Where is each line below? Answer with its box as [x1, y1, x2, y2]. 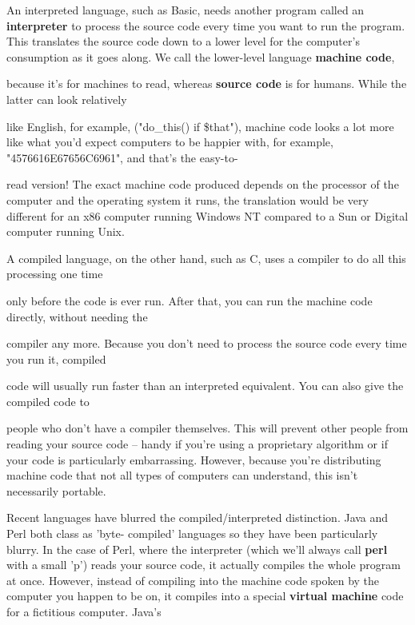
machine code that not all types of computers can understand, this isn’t [6, 467, 358, 484]
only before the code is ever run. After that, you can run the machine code [6, 292, 373, 309]
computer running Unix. [6, 223, 125, 240]
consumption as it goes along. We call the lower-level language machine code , [6, 48, 395, 65]
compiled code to [6, 392, 90, 409]
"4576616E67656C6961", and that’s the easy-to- [6, 149, 238, 165]
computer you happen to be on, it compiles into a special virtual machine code [6, 587, 404, 604]
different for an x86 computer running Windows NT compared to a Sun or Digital [6, 207, 409, 224]
